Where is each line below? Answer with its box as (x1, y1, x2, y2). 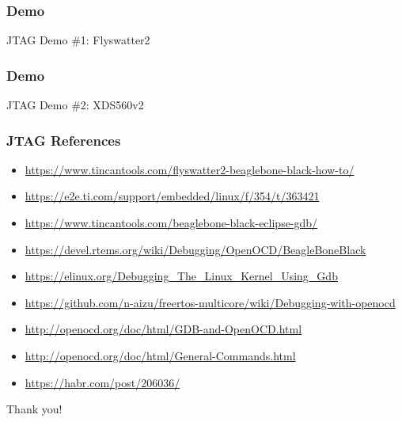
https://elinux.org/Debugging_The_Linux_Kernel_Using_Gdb (25, 268, 338, 284)
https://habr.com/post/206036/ (25, 374, 180, 390)
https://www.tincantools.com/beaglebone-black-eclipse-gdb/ (25, 215, 318, 231)
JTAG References (6, 130, 121, 150)
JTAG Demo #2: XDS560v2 (6, 97, 144, 113)
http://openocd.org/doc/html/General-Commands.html (25, 348, 296, 363)
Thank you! (6, 401, 63, 417)
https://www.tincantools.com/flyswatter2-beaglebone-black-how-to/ (25, 161, 355, 177)
